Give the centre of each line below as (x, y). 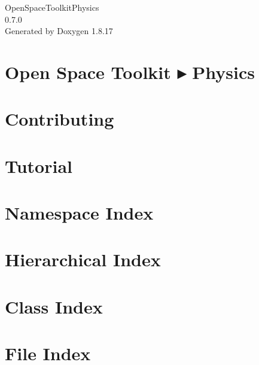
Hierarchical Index (83, 259)
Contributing (60, 119)
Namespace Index (79, 213)
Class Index (54, 306)
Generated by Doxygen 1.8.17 (59, 31)
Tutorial (39, 165)
